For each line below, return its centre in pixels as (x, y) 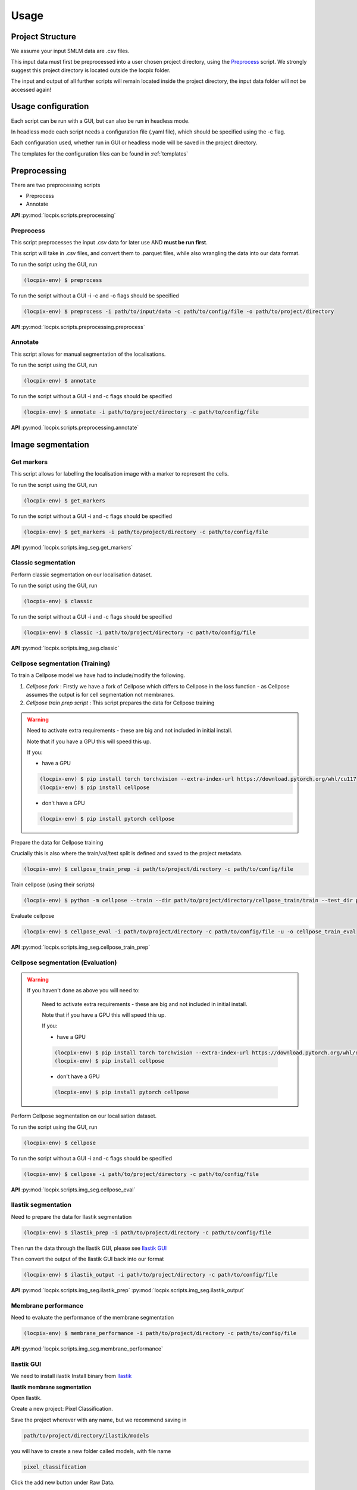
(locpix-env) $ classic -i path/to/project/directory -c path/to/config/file (140, 633)
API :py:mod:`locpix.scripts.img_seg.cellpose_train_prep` (81, 947)
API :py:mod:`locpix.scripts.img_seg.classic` (65, 648)
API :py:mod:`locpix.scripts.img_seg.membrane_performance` (87, 1349)
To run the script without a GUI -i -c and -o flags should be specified (95, 296)
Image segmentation (50, 444)
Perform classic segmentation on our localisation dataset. (82, 575)
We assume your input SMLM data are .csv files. (70, 51)
